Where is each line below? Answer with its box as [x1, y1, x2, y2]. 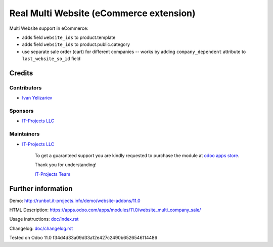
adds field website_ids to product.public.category [22, 41, 130, 47]
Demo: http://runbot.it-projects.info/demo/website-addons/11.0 [9, 197, 141, 204]
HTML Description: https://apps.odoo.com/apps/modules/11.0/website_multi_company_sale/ [9, 207, 201, 213]
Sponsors [9, 108, 34, 115]
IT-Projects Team [34, 171, 71, 177]
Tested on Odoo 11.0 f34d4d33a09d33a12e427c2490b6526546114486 [9, 235, 158, 241]
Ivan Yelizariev [22, 95, 53, 101]
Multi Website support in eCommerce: [9, 25, 88, 31]
